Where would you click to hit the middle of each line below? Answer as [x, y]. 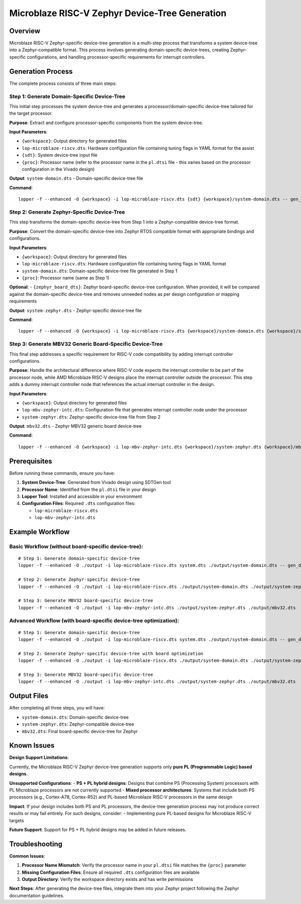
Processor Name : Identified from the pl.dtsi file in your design [89, 489]
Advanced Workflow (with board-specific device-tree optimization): [94, 621]
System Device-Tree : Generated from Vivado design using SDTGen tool [96, 482]
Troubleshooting [36, 844]
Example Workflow [39, 532]
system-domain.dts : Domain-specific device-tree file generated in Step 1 [100, 271]
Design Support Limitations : [39, 758]
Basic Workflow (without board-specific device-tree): [76, 546]
